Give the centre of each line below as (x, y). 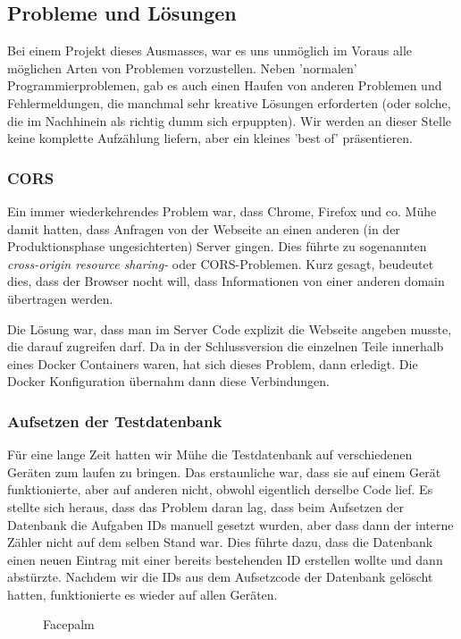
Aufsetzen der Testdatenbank (115, 420)
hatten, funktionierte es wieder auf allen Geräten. (142, 594)
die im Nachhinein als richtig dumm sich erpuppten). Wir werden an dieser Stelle (230, 120)
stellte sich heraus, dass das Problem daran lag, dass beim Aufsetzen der (205, 506)
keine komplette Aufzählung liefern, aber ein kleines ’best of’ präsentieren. (210, 138)
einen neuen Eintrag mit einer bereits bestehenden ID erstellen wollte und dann (225, 559)
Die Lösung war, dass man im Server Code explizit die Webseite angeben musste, (230, 328)
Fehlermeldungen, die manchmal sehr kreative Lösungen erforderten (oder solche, (229, 102)
